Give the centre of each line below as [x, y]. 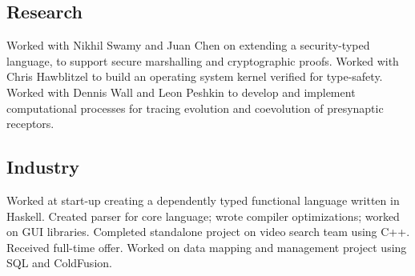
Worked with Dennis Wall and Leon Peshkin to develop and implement [181, 92]
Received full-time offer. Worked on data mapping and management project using [207, 247]
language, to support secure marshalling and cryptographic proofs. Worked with [203, 60]
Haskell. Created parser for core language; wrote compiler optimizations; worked [203, 216]
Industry [43, 167]
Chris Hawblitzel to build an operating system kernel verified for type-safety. [195, 76]
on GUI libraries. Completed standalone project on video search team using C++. [208, 232]
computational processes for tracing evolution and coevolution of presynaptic [195, 108]
